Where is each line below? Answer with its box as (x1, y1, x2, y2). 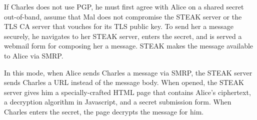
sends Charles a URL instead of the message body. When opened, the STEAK (4, 77, 244, 87)
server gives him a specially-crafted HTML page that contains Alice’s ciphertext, (4, 86, 251, 97)
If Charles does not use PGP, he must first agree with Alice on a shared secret (4, 1, 244, 11)
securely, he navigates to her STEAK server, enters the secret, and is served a (4, 30, 242, 41)
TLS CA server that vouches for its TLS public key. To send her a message (4, 21, 234, 31)
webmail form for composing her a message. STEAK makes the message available (4, 40, 253, 51)
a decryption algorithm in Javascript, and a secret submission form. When (4, 96, 231, 107)
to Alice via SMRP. (4, 50, 63, 60)
